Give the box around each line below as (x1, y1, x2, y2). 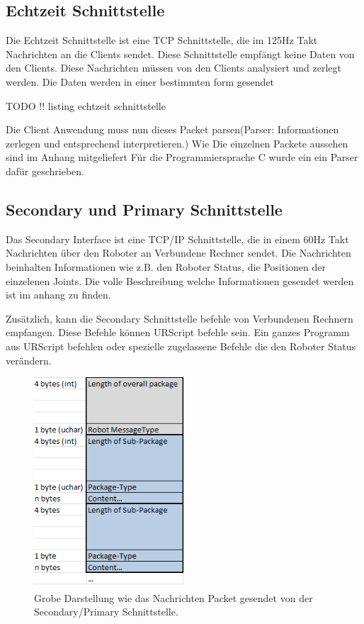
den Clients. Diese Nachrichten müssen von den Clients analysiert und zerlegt (6, 60, 342, 75)
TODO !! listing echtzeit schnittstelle (6, 98, 166, 113)
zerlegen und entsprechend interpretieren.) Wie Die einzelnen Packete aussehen (6, 135, 348, 150)
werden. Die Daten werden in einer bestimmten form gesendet (6, 74, 275, 89)
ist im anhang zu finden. (6, 287, 111, 302)
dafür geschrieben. (6, 163, 85, 178)
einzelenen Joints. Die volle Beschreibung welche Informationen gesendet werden (6, 273, 354, 288)
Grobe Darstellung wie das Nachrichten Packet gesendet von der (34, 590, 313, 605)
